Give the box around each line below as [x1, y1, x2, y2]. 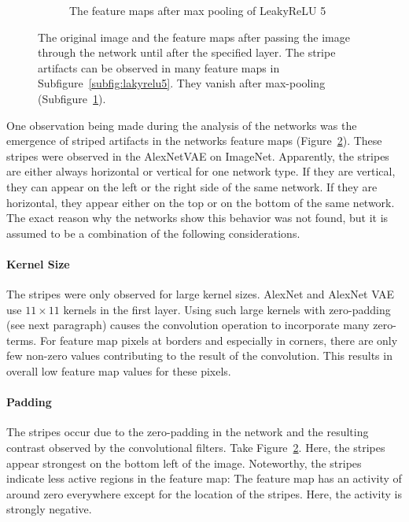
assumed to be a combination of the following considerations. [6, 224, 300, 241]
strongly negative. [6, 501, 92, 517]
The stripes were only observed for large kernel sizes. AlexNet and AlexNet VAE [6, 286, 395, 302]
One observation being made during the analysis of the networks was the [6, 117, 357, 133]
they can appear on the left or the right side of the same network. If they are [6, 178, 378, 194]
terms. [6, 331, 37, 348]
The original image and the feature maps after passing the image [38, 28, 350, 45]
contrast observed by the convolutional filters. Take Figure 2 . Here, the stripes [6, 439, 385, 456]
